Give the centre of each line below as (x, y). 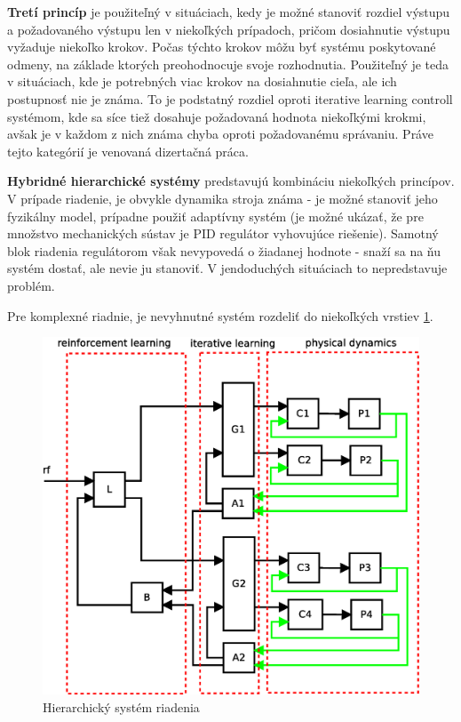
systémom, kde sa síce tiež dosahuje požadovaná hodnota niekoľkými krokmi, (217, 116)
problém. (31, 285)
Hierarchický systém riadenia (121, 706)
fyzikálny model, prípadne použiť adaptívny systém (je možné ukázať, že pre (215, 216)
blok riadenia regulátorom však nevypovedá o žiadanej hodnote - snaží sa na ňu (224, 250)
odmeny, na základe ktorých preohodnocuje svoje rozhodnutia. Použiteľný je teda (228, 64)
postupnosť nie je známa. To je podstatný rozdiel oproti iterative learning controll (230, 98)
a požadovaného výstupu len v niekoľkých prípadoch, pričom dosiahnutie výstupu (229, 29)
